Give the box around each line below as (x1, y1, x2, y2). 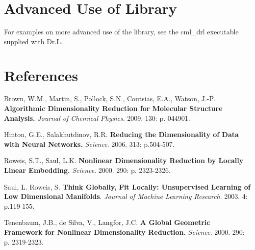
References (4, 65, 78, 85)
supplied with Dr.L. (4, 36, 63, 46)
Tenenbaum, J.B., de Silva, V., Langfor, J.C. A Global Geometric (4, 217, 210, 227)
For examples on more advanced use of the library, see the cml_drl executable (4, 27, 239, 37)
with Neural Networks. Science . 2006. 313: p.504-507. (4, 139, 175, 149)
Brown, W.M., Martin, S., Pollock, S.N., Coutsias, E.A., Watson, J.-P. (4, 93, 215, 104)
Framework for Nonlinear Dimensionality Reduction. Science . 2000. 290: (4, 226, 245, 237)
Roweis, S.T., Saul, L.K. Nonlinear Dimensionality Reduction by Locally (4, 155, 244, 166)
